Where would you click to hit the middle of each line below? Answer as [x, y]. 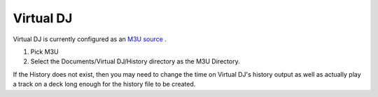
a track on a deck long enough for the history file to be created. [104, 84]
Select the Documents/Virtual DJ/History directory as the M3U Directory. [135, 61]
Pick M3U [44, 52]
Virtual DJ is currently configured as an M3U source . [90, 39]
